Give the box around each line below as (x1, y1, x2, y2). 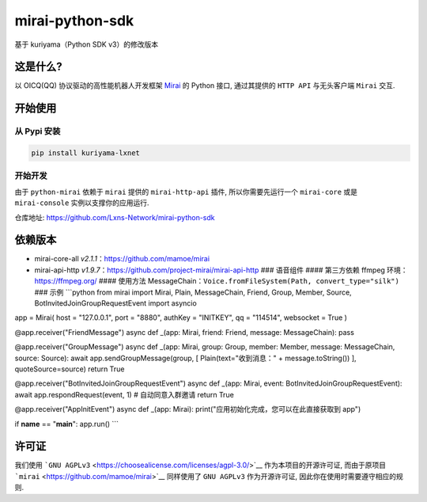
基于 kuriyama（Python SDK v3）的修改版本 (14, 40, 158, 49)
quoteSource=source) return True (14, 364, 125, 374)
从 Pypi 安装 (14, 126, 61, 137)
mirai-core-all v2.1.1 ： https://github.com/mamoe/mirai (34, 254, 210, 264)
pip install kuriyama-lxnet (31, 149, 140, 158)
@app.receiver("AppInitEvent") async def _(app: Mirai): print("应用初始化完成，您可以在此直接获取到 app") (14, 405, 361, 414)
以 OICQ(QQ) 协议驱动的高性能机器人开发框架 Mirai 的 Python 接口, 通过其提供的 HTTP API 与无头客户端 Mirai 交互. (14, 81, 395, 90)
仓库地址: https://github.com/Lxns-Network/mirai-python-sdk (14, 212, 215, 222)
